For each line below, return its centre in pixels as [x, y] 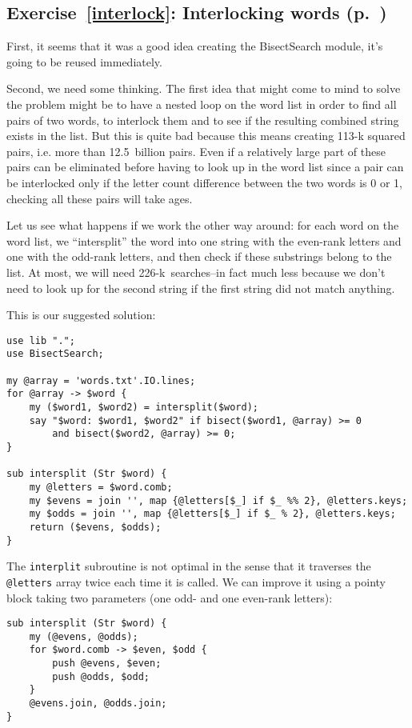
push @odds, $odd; [101, 676]
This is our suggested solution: [81, 315]
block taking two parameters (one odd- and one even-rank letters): [170, 597]
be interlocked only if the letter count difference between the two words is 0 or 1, [204, 182]
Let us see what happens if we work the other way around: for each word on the [203, 225]
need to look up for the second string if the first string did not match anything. [201, 288]
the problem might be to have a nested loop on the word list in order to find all [202, 104]
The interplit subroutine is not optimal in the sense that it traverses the [189, 566]
